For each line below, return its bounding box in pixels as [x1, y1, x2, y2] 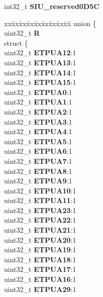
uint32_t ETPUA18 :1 [4, 254, 76, 264]
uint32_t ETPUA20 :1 [4, 234, 76, 245]
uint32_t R [4, 28, 40, 38]
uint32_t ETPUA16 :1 [4, 274, 76, 284]
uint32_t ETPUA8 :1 [4, 165, 72, 176]
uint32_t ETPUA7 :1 [4, 155, 72, 166]
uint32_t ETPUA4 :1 [4, 126, 72, 137]
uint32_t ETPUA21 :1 [4, 225, 76, 235]
